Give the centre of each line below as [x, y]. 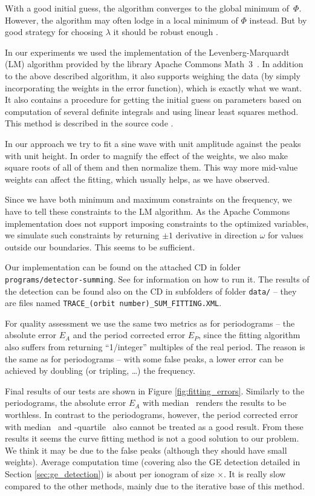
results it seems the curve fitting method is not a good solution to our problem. [152, 438]
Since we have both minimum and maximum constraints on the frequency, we [148, 199]
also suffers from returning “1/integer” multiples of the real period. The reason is [155, 347]
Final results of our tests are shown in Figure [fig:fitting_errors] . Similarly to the [155, 390]
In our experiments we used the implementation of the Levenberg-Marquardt [147, 52]
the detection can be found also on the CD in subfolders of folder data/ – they [151, 291]
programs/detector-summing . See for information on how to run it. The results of [157, 279]
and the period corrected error [129, 335]
